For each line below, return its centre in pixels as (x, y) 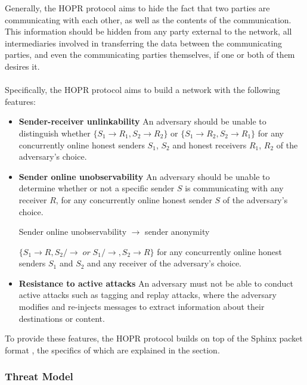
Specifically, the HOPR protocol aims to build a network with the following (142, 90)
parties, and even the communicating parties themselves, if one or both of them (150, 55)
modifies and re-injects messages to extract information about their (142, 307)
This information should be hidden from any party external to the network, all (148, 31)
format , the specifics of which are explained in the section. (112, 350)
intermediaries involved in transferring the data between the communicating (144, 43)
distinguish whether (55, 133)
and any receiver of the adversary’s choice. (165, 263)
